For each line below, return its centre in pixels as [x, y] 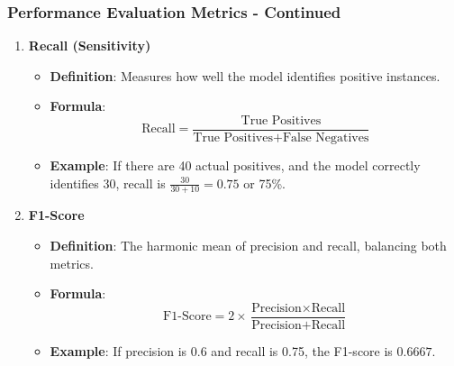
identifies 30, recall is [108, 183]
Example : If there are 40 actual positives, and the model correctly [235, 165]
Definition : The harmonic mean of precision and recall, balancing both [248, 246]
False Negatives [326, 138]
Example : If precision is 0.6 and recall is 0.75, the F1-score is [221, 350]
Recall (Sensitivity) [90, 46]
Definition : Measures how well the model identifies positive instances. [245, 75]
